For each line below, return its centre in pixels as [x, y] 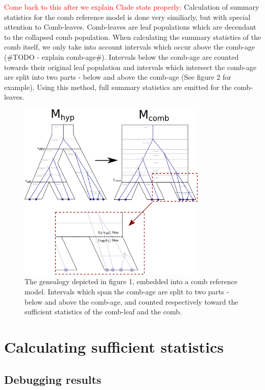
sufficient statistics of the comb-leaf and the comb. [103, 312]
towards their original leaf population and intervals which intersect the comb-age [130, 67]
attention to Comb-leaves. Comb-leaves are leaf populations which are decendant [130, 27]
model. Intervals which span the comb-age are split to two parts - [127, 292]
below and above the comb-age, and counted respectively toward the [131, 301]
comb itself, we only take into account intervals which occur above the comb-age [130, 47]
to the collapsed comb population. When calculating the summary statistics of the [133, 37]
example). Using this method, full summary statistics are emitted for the [118, 87]
